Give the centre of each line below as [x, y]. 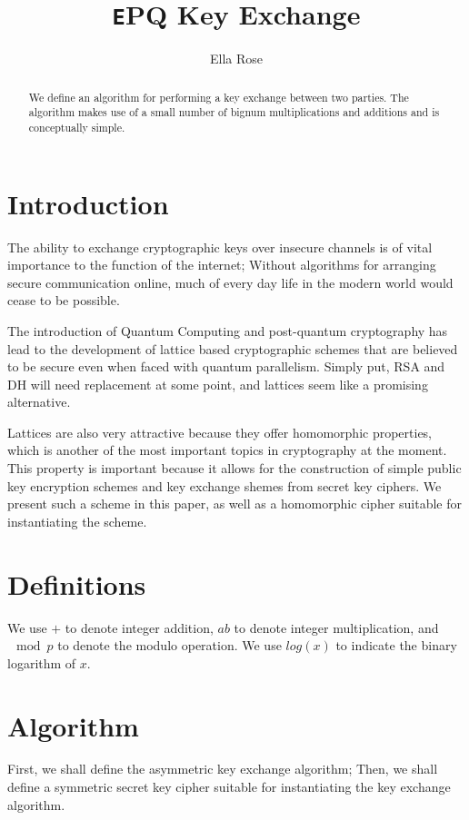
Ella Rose [236, 59]
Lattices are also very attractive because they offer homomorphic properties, [220, 432]
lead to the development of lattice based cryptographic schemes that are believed [233, 348]
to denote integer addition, [139, 627]
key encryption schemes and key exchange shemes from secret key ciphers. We [225, 485]
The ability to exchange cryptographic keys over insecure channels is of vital [220, 247]
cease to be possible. [64, 300]
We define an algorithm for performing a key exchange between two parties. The [219, 97]
